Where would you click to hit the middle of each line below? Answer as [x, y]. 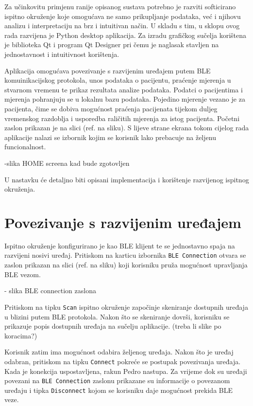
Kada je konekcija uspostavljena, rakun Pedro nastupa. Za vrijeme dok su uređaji [126, 371]
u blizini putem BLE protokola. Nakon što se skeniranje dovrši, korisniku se [117, 316]
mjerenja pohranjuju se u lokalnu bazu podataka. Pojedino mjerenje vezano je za [125, 99]
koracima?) [21, 335]
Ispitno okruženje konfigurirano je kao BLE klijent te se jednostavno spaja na [120, 245]
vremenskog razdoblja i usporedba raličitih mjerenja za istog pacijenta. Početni [122, 118]
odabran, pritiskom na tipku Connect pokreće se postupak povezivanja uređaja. [123, 361]
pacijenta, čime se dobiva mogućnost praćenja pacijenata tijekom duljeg [111, 108]
